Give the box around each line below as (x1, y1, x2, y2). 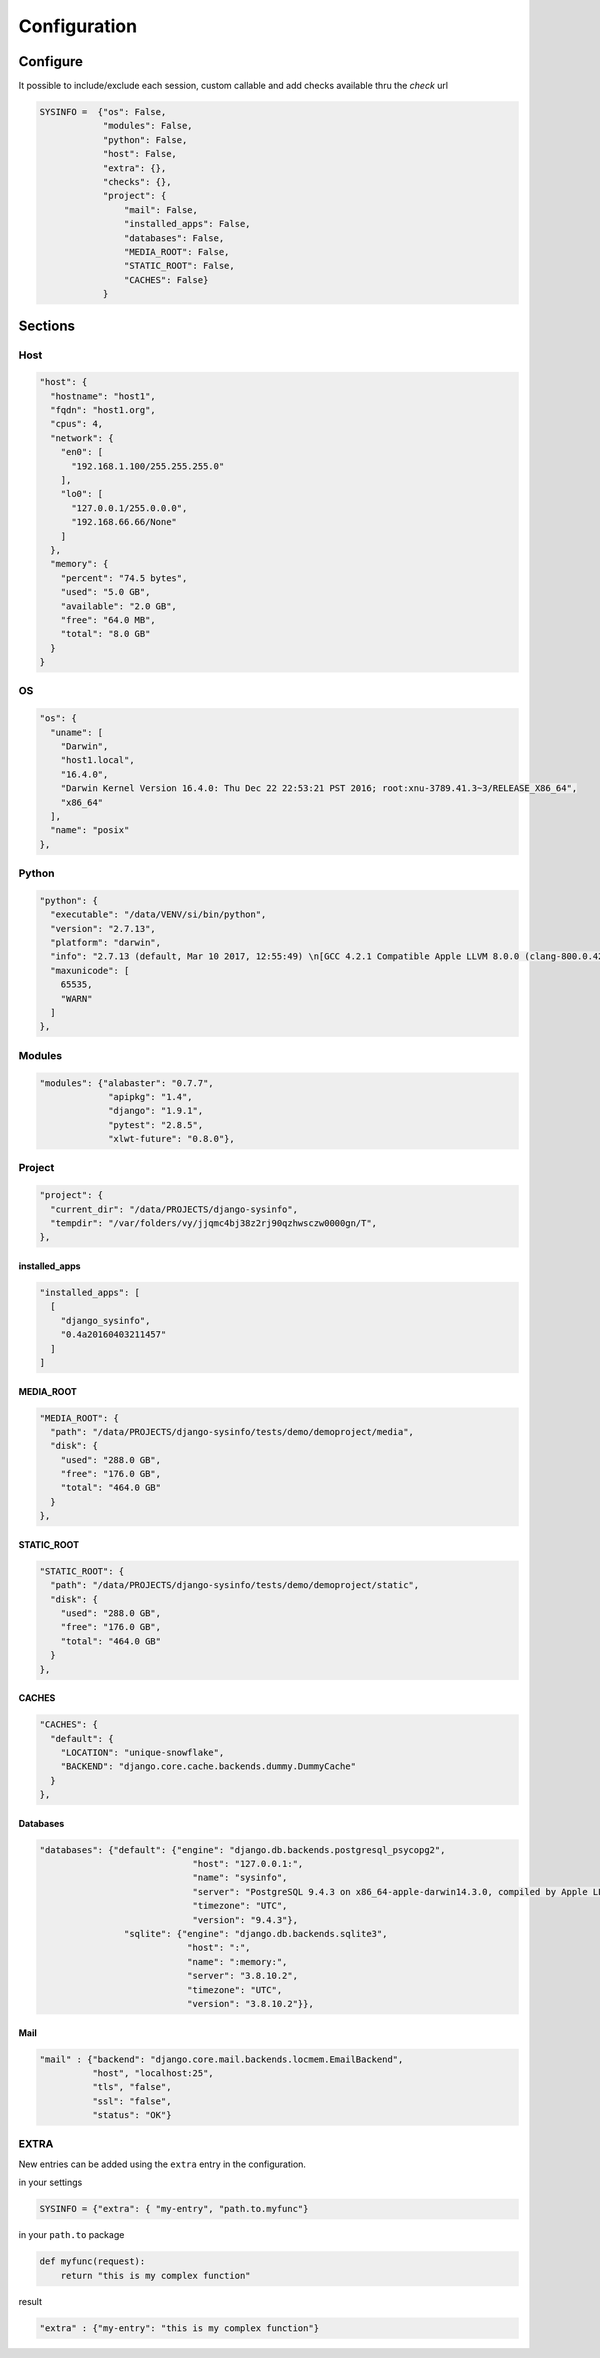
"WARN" (60, 993, 93, 1004)
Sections (18, 317, 75, 334)
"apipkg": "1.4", (108, 1091, 194, 1102)
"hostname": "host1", (50, 390, 157, 402)
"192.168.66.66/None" (71, 516, 177, 528)
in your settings (18, 2176, 83, 2189)
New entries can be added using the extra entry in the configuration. (18, 2158, 307, 2170)
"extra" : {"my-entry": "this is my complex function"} (39, 2322, 320, 2334)
